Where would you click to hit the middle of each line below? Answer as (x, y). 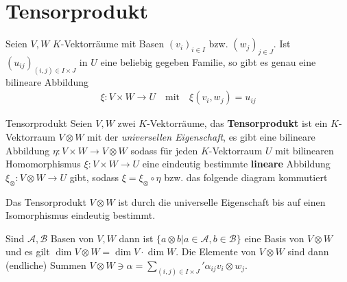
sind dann (308, 251)
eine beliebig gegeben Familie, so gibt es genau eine (208, 61)
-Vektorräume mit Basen (112, 44)
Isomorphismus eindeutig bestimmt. (81, 215)
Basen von (72, 238)
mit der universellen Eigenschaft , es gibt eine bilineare (201, 137)
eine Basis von (274, 238)
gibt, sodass (94, 177)
